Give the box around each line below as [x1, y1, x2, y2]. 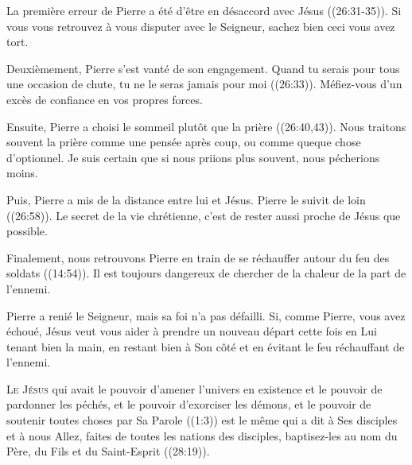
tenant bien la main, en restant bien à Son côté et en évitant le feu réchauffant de [6, 338, 405, 355]
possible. [6, 223, 48, 239]
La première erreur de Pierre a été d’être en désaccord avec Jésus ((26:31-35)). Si [6, 2, 402, 18]
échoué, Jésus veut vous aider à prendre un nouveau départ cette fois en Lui [6, 323, 377, 339]
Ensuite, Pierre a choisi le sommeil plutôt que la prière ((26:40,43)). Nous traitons [6, 118, 406, 134]
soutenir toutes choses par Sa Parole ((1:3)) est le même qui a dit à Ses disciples [6, 412, 398, 428]
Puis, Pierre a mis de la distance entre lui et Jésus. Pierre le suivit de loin [6, 191, 366, 207]
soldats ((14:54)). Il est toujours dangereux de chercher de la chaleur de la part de [6, 265, 406, 281]
